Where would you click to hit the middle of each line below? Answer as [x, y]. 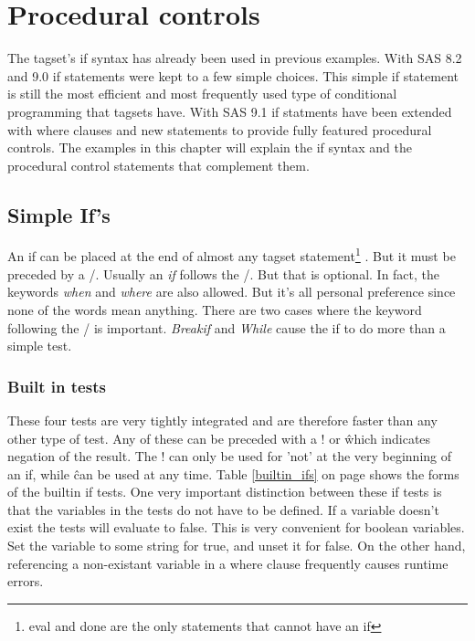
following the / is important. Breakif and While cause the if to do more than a [227, 327]
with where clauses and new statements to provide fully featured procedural [220, 129]
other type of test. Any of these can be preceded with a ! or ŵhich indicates [219, 438]
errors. [26, 581]
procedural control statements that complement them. [158, 165]
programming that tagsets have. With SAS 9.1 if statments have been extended [230, 111]
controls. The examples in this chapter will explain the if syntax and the [210, 147]
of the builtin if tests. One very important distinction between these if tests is [225, 492]
